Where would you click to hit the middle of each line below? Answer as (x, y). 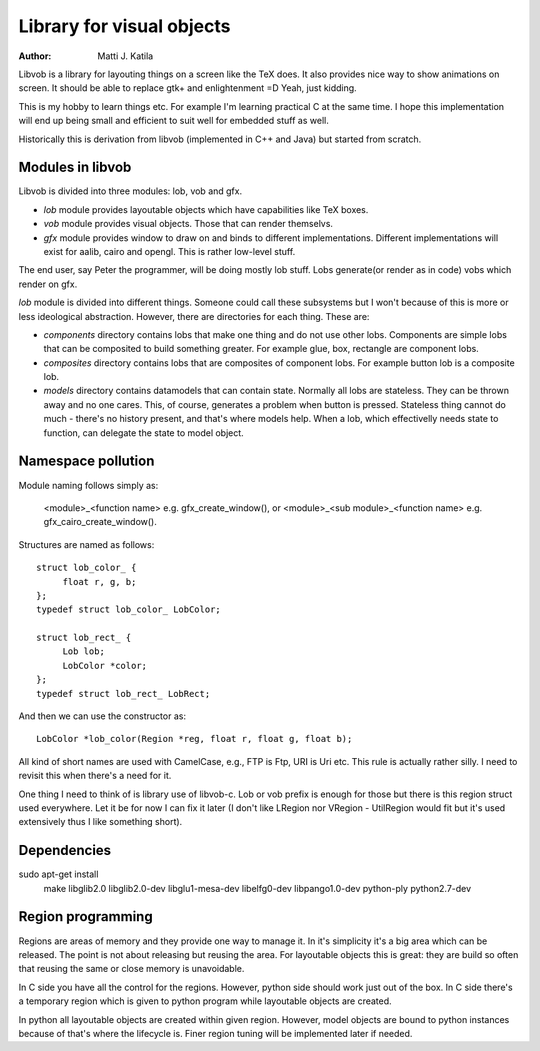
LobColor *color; (105, 665)
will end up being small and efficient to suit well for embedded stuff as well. (173, 121)
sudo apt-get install (58, 874)
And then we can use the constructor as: (102, 716)
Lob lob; (83, 651)
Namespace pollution (86, 461)
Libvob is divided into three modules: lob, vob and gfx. (130, 191)
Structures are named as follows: (86, 544)
